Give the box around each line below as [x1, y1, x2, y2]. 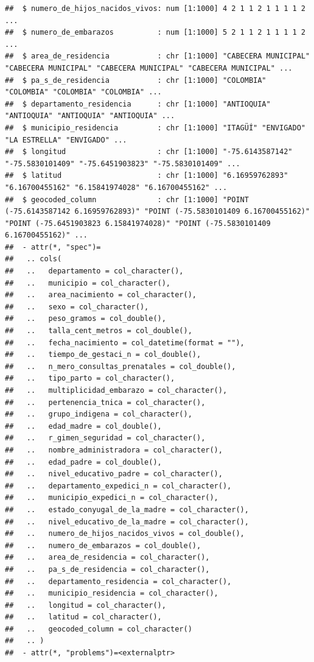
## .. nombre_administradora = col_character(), [5, 445, 223, 454]
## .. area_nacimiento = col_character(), [5, 291, 197, 300]
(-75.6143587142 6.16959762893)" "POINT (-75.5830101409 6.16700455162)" [5, 207, 310, 216]
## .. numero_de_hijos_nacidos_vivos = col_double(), [5, 529, 245, 538]
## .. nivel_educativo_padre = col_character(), [5, 470, 223, 479]
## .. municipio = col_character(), [5, 278, 171, 287]
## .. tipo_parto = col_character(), [5, 374, 175, 383]
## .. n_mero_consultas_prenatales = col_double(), [5, 362, 236, 371]
